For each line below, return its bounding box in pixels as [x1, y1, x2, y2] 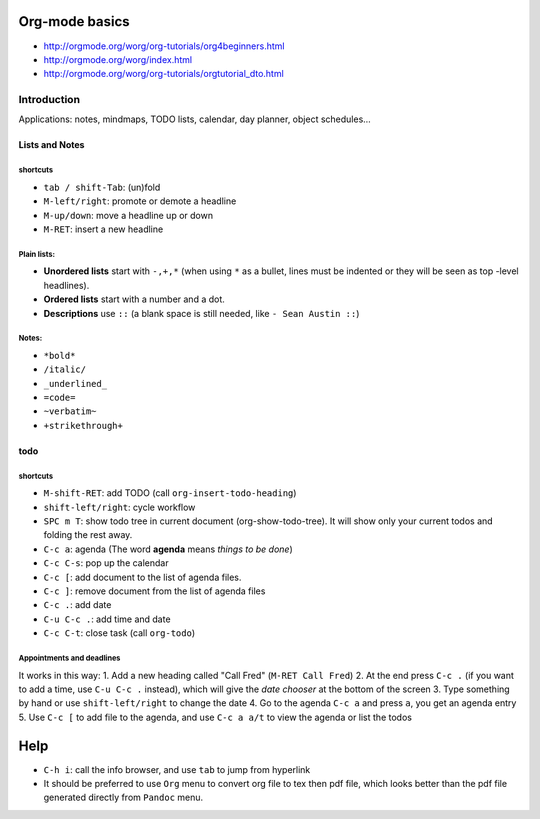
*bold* [43, 350, 76, 361]
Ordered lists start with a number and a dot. [43, 293, 225, 305]
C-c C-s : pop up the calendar [43, 557, 169, 569]
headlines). [43, 279, 90, 291]
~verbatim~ [43, 406, 97, 417]
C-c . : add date [43, 599, 112, 611]
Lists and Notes [18, 139, 85, 151]
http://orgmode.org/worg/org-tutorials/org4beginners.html [43, 40, 285, 52]
